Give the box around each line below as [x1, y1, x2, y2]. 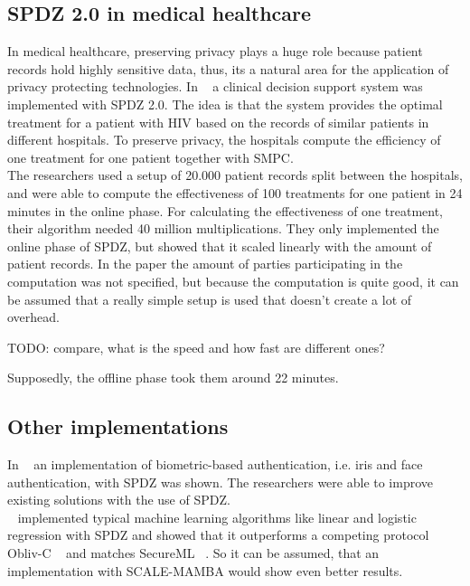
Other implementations [7, 412, 229, 440]
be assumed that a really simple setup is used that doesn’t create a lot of [7, 289, 412, 308]
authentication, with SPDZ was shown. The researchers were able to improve [7, 472, 434, 491]
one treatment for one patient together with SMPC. [7, 147, 294, 166]
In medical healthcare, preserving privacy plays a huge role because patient [7, 42, 423, 61]
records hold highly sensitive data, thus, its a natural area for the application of [7, 59, 449, 78]
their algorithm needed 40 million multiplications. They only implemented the [7, 219, 439, 238]
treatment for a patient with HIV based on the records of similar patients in [7, 112, 429, 131]
